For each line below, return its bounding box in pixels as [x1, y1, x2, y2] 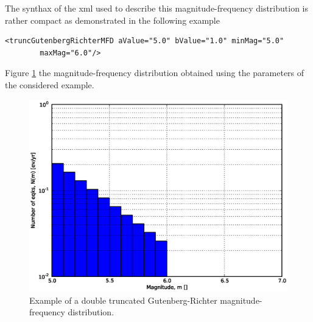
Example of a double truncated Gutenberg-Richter [29, 293, 217, 306]
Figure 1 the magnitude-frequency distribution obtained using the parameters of [5, 66, 304, 79]
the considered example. [5, 78, 94, 91]
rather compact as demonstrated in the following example [5, 13, 220, 26]
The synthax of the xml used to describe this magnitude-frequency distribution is [5, 2, 308, 14]
